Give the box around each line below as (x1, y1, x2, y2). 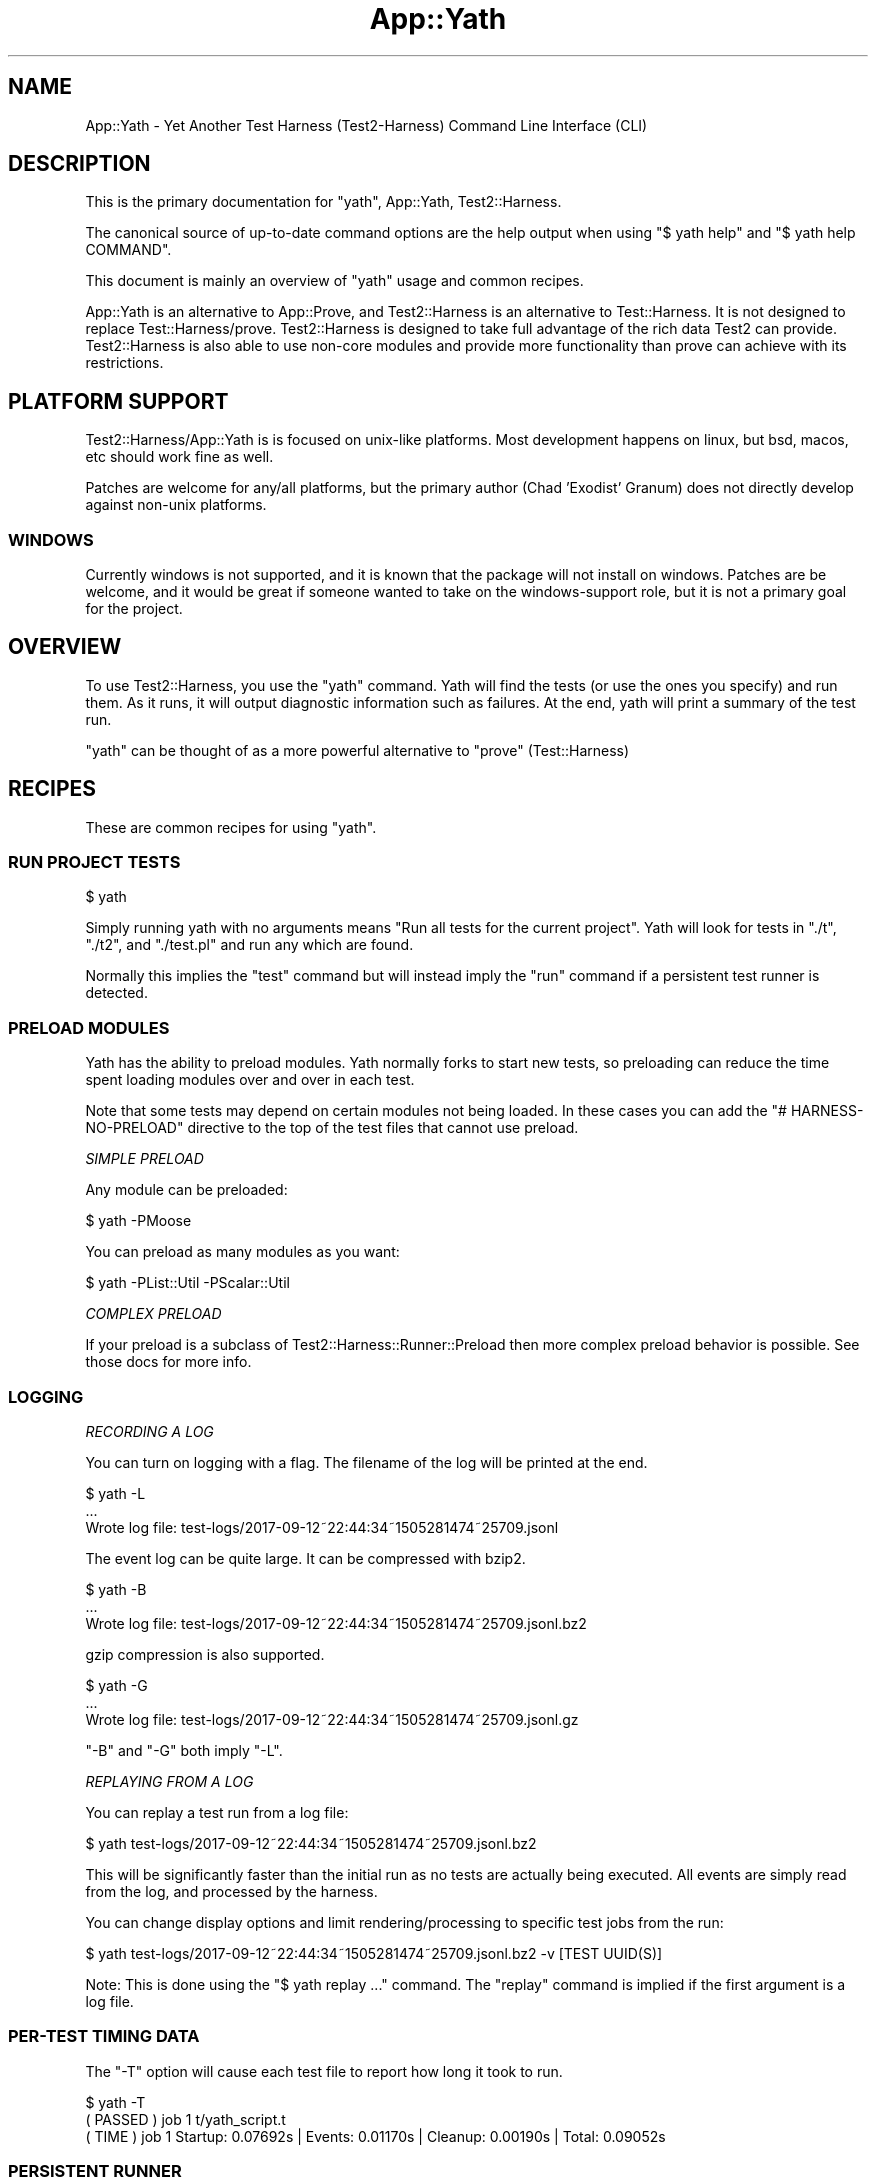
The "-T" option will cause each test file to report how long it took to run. (85, 2062, 563, 2080)
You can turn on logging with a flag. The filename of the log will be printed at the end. (85, 1453, 648, 1471)
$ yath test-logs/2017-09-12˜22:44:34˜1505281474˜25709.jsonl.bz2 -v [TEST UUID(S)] (85, 1944, 663, 1962)
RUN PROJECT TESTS (8, 852, 181, 873)
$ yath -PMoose (85, 1212, 192, 1230)
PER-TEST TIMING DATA (8, 2026, 200, 2047)
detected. (85, 984, 148, 1002)
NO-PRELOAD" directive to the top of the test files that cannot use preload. (85, 1119, 579, 1137)
